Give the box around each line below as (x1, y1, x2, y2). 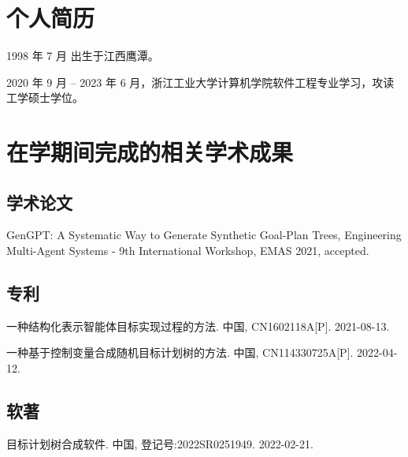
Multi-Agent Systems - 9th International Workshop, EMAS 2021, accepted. (6, 242, 369, 259)
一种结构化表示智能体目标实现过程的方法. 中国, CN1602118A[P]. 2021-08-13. (6, 317, 390, 334)
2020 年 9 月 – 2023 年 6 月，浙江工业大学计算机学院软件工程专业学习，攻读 (6, 73, 395, 90)
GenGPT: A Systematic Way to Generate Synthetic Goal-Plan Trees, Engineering (6, 227, 402, 243)
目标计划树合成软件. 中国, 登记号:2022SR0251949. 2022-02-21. (6, 435, 313, 451)
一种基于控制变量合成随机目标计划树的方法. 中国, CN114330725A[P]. (6, 344, 354, 361)
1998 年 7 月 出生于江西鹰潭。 (6, 47, 159, 64)
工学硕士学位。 (6, 89, 83, 106)
